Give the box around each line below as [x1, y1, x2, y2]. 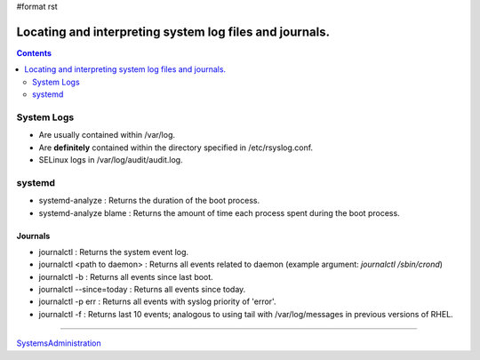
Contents [16, 47, 52, 58]
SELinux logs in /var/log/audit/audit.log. [38, 155, 183, 164]
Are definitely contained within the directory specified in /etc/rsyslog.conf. [38, 142, 314, 153]
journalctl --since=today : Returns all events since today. [38, 284, 246, 295]
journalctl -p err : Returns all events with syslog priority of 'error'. [38, 296, 276, 307]
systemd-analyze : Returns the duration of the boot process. [38, 196, 260, 206]
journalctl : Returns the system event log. [38, 246, 189, 257]
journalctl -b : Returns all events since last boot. [38, 271, 213, 282]
